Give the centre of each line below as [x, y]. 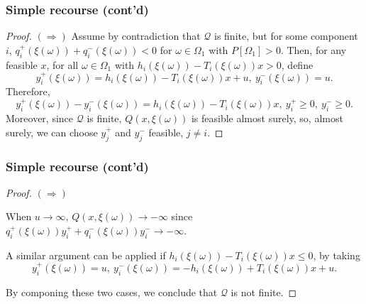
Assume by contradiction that [136, 36]
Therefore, [28, 91]
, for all [62, 64]
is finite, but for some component [286, 36]
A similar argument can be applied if [86, 255]
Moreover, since [40, 118]
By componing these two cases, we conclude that [112, 292]
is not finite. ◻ [264, 292]
